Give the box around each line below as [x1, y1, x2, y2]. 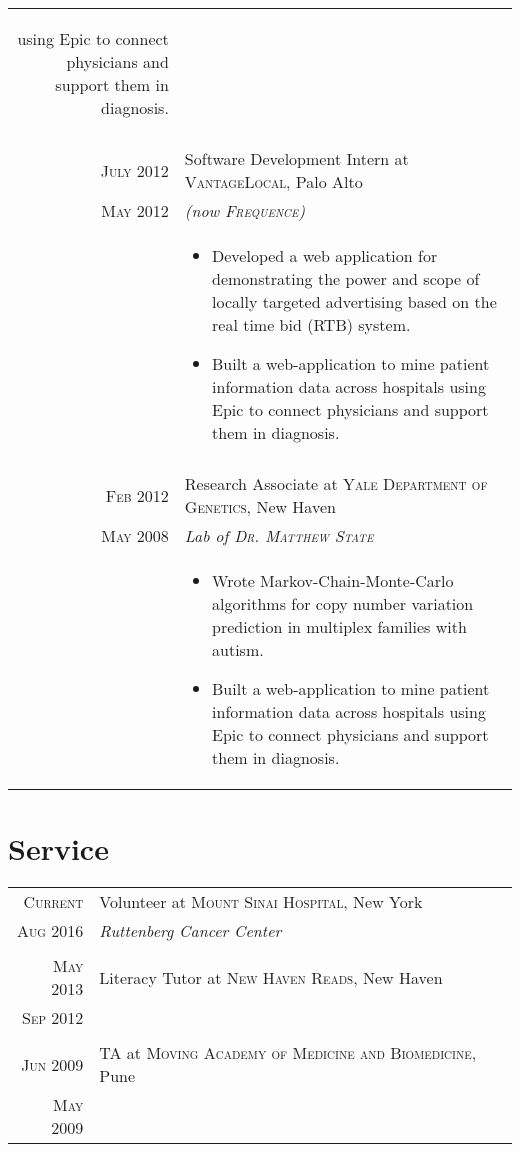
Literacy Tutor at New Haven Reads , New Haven [99, 965, 443, 989]
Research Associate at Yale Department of [184, 472, 488, 495]
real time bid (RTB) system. [212, 313, 411, 336]
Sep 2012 [22, 1006, 84, 1030]
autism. [212, 638, 264, 661]
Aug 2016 [17, 919, 84, 943]
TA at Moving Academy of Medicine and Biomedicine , [99, 1041, 477, 1065]
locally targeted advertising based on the [212, 290, 497, 313]
